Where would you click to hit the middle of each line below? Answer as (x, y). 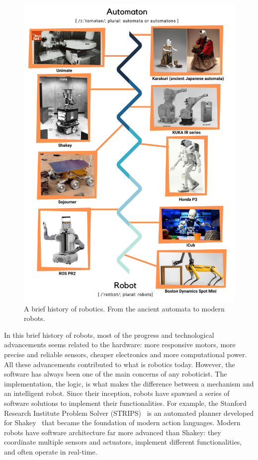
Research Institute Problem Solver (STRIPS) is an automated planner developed (129, 413)
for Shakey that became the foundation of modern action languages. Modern (122, 422)
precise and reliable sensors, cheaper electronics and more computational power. (126, 354)
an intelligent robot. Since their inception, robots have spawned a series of (117, 393)
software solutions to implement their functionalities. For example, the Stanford (125, 403)
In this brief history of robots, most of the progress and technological (109, 335)
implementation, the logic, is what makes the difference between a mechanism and (129, 383)
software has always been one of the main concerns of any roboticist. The (116, 374)
